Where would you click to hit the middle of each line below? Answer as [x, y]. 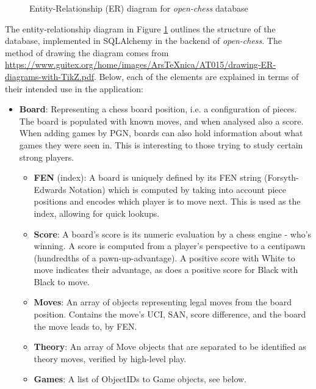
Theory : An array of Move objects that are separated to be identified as [170, 347]
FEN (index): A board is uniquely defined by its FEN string [148, 177]
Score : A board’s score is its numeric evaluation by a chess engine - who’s [173, 234]
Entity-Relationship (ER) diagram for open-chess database [139, 8]
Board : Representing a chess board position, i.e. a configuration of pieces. [158, 109]
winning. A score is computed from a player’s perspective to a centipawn [170, 246]
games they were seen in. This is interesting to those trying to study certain [161, 144]
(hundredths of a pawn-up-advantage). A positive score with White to [164, 257]
